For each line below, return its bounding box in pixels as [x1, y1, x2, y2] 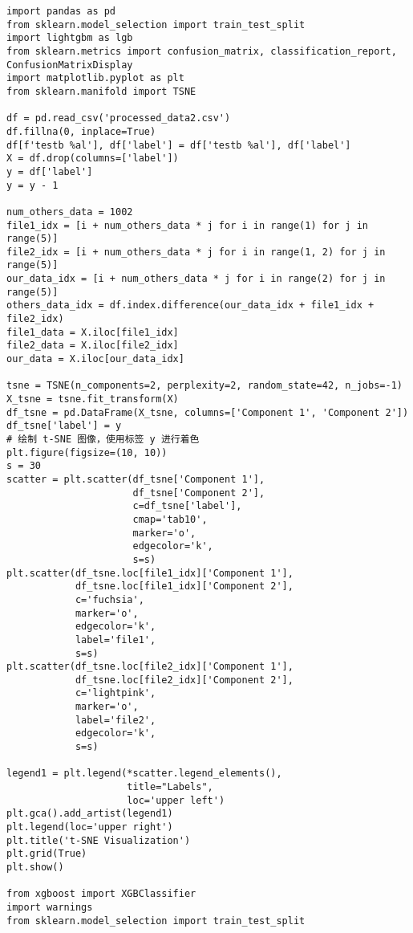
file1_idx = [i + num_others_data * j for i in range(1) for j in [6, 219, 369, 231]
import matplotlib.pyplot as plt [6, 72, 184, 84]
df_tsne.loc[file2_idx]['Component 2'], [75, 674, 294, 686]
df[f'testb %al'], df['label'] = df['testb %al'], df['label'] [6, 139, 351, 151]
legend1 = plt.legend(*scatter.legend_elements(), [6, 768, 282, 780]
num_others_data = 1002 [6, 206, 133, 218]
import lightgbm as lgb [6, 32, 133, 44]
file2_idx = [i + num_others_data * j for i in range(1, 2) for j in [6, 246, 386, 258]
